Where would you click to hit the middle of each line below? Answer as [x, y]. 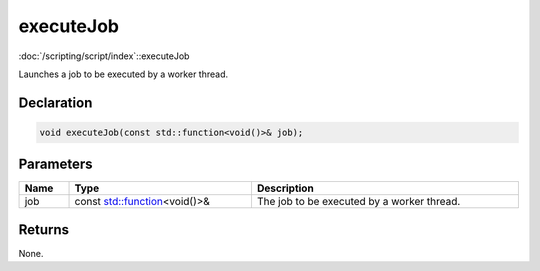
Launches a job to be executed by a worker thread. [123, 74]
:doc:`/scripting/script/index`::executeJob [104, 56]
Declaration [55, 102]
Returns [44, 229]
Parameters [55, 164]
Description [285, 188]
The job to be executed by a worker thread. [358, 202]
